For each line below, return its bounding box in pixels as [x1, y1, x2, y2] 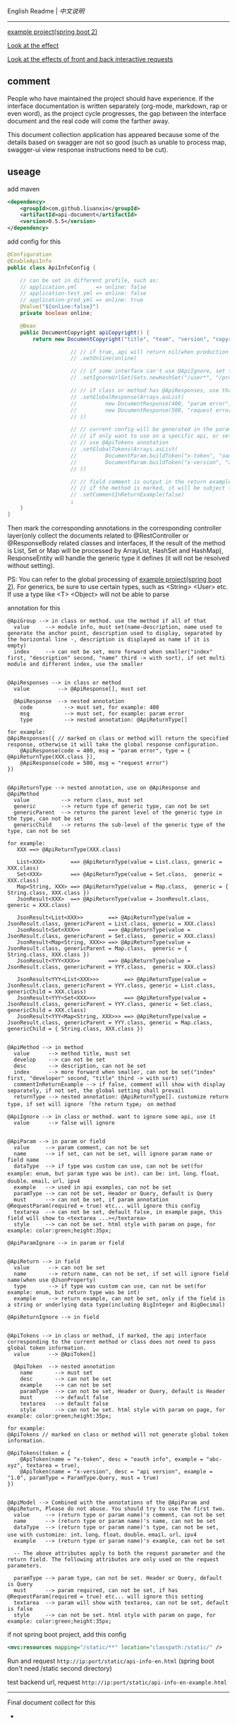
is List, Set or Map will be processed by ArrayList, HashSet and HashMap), [7, 546, 224, 555]
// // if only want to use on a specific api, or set [70, 432, 232, 440]
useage [7, 166, 41, 178]
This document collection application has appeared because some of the [7, 130, 220, 138]
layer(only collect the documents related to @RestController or [7, 531, 189, 540]
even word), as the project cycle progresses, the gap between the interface [7, 109, 227, 117]
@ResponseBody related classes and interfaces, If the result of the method [7, 538, 226, 547]
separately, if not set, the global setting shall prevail [7, 1087, 185, 1094]
